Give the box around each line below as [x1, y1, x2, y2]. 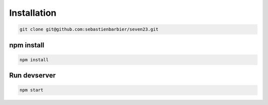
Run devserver [9, 71, 56, 80]
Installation [9, 7, 57, 18]
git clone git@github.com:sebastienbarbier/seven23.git [19, 27, 159, 32]
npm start [19, 87, 44, 93]
